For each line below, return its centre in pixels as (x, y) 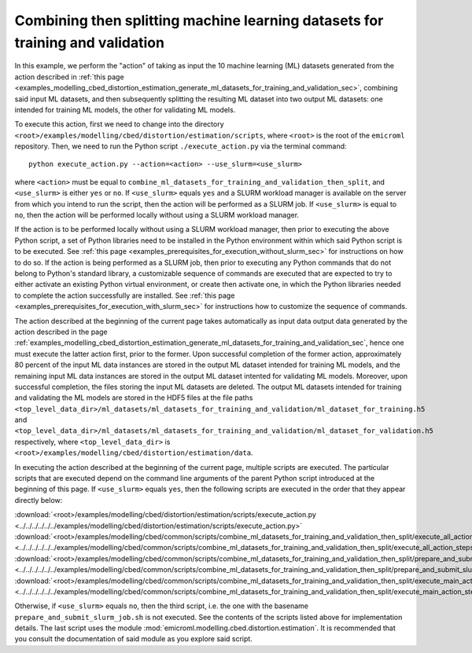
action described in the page (61, 332)
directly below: (39, 500)
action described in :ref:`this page (70, 77)
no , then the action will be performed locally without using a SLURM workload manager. (157, 215)
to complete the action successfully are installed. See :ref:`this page (125, 295)
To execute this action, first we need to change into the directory (119, 124)
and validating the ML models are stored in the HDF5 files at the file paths (134, 398)
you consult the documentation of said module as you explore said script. (134, 639)
